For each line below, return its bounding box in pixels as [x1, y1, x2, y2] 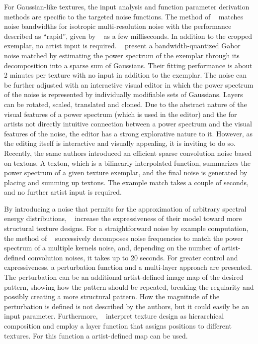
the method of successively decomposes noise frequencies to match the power [4, 232, 244, 243]
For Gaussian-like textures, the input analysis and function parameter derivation [4, 1, 250, 11]
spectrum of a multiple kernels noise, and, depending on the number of [4, 242, 220, 253]
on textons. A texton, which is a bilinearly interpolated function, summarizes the [4, 157, 251, 168]
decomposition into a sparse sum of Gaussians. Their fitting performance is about [4, 60, 253, 70]
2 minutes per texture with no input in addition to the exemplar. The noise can [4, 70, 247, 80]
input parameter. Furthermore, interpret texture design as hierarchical [4, 311, 224, 321]
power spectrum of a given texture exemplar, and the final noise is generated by [4, 167, 248, 178]
